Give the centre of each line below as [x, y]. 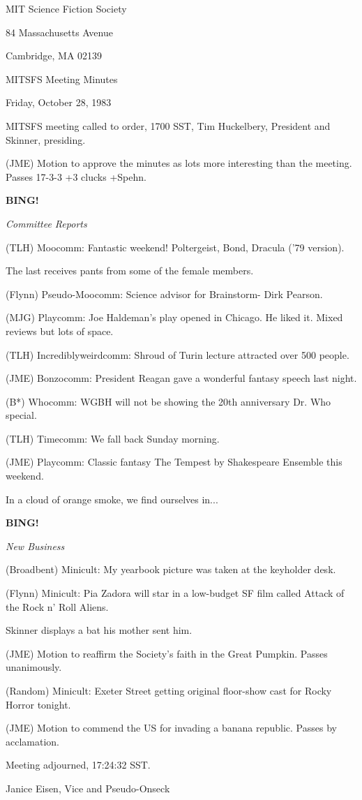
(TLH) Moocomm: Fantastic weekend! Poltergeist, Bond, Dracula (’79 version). [175, 247]
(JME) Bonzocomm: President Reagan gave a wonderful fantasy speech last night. [181, 378]
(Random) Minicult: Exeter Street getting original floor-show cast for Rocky [169, 690]
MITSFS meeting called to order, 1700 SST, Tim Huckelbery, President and [168, 125]
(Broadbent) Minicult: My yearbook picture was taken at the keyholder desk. [171, 569]
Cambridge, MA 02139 [54, 55]
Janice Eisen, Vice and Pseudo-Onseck [88, 788]
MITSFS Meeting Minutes [62, 79]
